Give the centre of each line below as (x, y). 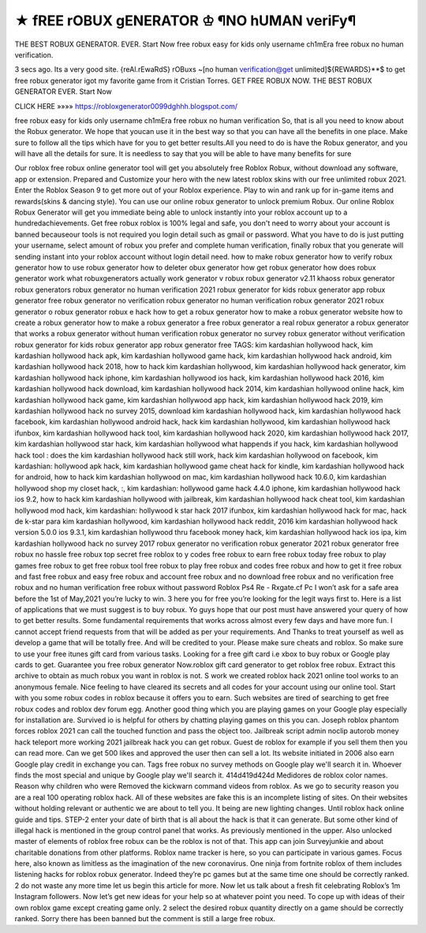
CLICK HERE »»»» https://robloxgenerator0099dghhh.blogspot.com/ (126, 106)
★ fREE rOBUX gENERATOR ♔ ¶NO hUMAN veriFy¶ (185, 21)
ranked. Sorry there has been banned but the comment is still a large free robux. (145, 919)
